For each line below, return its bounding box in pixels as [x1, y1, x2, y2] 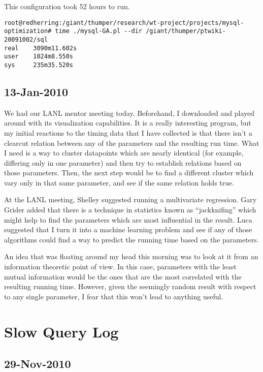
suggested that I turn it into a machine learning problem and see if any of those [4, 224, 252, 235]
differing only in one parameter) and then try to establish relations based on [4, 157, 242, 168]
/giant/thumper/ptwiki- [146, 27, 226, 35]
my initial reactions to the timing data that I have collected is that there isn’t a [4, 127, 252, 138]
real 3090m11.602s [4, 44, 77, 52]
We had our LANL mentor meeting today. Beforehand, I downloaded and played [4, 107, 255, 118]
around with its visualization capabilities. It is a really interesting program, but [4, 117, 251, 128]
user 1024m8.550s [4, 53, 74, 60]
